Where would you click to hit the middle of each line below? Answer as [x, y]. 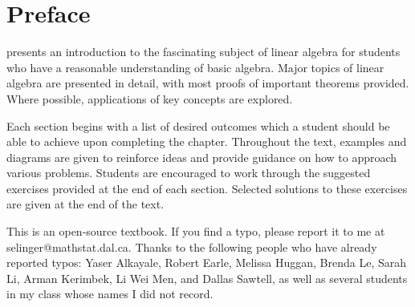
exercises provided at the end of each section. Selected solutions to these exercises [207, 188]
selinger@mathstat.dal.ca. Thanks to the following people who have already [192, 246]
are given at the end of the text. [85, 204]
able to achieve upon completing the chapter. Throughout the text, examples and [207, 141]
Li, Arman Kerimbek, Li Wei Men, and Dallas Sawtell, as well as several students [207, 278]
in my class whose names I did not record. [110, 294]
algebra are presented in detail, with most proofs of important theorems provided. [208, 83]
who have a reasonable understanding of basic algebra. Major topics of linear [195, 67]
